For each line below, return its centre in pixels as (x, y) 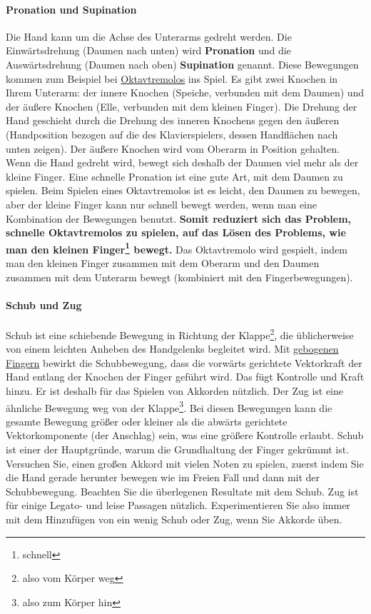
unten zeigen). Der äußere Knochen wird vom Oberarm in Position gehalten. (173, 148)
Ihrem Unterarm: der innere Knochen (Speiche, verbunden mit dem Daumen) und (185, 92)
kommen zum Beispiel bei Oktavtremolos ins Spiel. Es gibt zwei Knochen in (172, 78)
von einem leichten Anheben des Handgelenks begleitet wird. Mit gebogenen (172, 349)
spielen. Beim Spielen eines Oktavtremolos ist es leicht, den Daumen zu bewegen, (183, 190)
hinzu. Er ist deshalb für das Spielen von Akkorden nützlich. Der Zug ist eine (175, 390)
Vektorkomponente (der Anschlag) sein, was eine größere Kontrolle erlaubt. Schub (185, 435)
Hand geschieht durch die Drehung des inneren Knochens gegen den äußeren (173, 120)
